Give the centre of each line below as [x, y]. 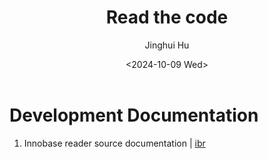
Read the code [167, 17]
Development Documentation [134, 115]
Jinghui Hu [167, 45]
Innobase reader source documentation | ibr [114, 143]
